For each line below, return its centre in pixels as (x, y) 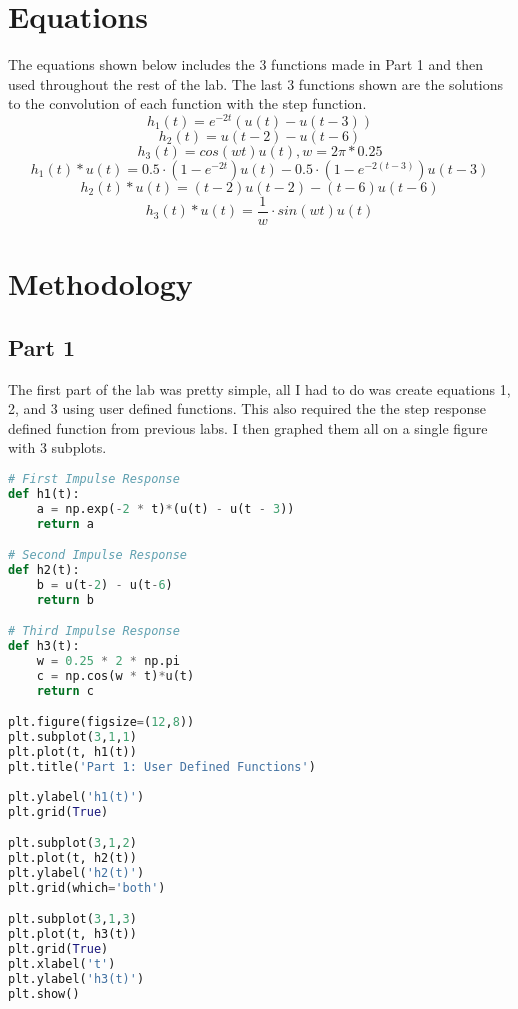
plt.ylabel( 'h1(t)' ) (76, 796)
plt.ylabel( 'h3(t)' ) (76, 978)
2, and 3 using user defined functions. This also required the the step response (247, 408)
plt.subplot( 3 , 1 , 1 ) (72, 737)
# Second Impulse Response (97, 555)
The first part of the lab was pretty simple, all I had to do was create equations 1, (259, 388)
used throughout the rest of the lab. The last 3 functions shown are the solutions (255, 83)
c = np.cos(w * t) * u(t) (115, 675)
